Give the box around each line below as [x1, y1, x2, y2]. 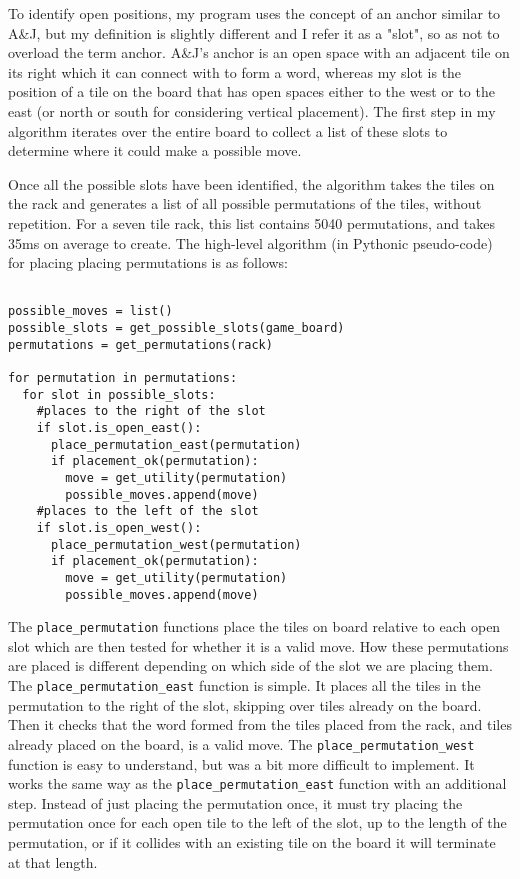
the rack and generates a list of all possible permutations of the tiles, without [8, 193, 482, 214]
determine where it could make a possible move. [8, 140, 302, 161]
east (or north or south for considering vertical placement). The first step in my [8, 100, 496, 121]
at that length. [8, 851, 98, 872]
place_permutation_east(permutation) [50, 437, 302, 452]
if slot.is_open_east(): [36, 420, 202, 435]
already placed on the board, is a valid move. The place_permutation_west [8, 733, 475, 754]
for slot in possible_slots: [22, 387, 216, 402]
